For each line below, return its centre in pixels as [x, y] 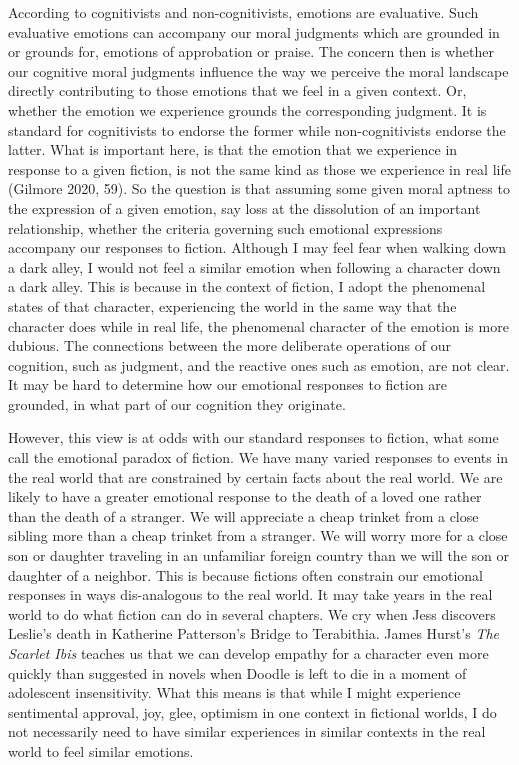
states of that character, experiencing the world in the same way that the [232, 305]
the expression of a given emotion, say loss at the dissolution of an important [244, 207]
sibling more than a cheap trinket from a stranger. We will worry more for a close [258, 535]
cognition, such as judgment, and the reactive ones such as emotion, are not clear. [259, 364]
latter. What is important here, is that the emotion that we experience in [233, 149]
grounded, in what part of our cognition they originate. [177, 403]
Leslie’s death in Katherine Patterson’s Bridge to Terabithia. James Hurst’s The [254, 633]
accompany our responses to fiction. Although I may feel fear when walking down [257, 247]
